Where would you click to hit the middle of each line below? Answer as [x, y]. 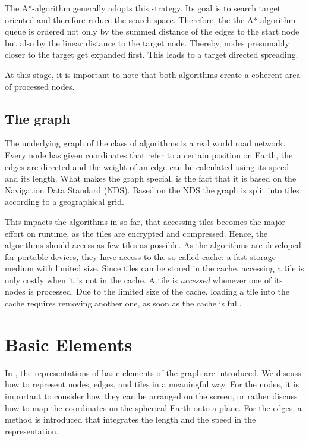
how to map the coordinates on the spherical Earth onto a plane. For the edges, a [153, 407]
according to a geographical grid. [64, 201]
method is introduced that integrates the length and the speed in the [130, 419]
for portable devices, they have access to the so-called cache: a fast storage [140, 256]
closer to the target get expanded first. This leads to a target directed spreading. [152, 54]
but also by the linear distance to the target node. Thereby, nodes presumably [147, 43]
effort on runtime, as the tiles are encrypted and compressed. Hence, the [136, 233]
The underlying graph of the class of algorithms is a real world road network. [145, 143]
